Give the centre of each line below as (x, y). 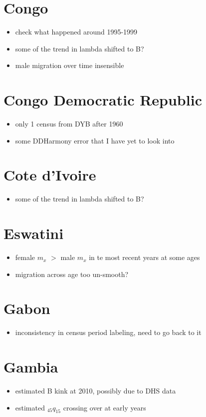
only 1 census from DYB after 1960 (69, 124)
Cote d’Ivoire (50, 175)
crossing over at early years (104, 407)
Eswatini (34, 233)
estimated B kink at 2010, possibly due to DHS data (96, 391)
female (25, 257)
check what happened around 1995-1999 (76, 32)
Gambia (31, 367)
